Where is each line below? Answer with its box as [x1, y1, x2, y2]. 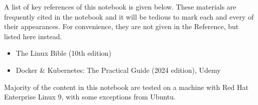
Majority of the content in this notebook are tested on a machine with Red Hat [4, 81, 248, 92]
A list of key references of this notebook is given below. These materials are [4, 2, 236, 12]
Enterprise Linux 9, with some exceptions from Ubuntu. [4, 91, 176, 102]
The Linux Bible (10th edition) [16, 48, 111, 58]
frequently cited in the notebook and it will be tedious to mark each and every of [4, 11, 254, 22]
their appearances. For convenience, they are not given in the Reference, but [4, 21, 239, 32]
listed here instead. [4, 31, 62, 41]
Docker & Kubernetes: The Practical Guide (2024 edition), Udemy [16, 64, 221, 75]
